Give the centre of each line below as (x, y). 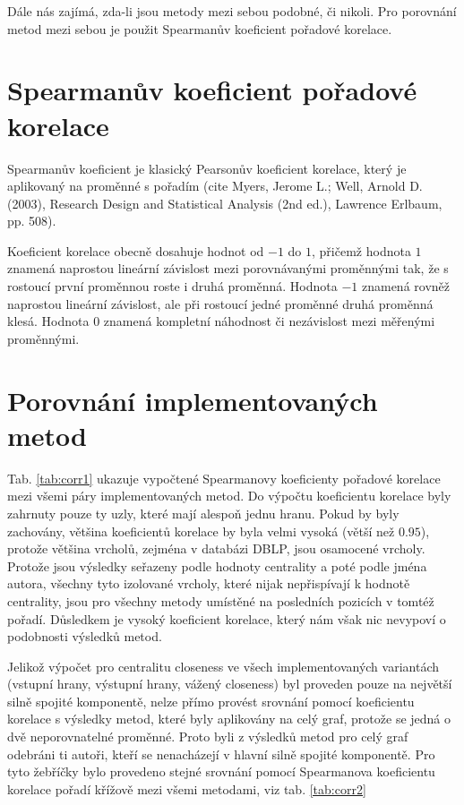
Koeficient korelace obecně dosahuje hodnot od (136, 250)
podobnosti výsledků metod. (85, 636)
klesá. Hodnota (48, 321)
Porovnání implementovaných (193, 400)
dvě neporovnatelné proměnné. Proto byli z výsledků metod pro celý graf (208, 736)
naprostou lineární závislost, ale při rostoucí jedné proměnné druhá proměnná (220, 303)
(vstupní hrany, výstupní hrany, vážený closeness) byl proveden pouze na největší (230, 684)
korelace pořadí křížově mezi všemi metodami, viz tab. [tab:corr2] (187, 788)
